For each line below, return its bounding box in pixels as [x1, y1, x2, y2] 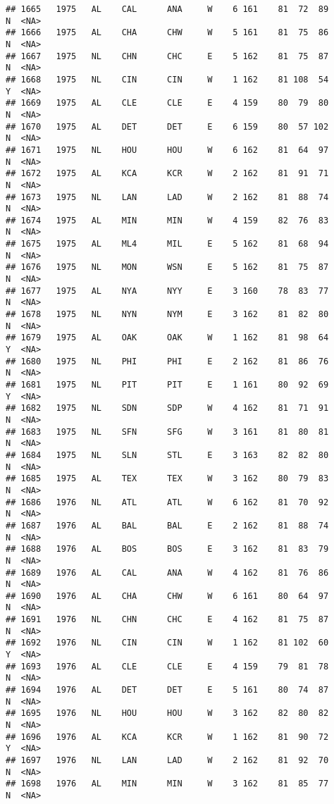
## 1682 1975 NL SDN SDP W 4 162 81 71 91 [6, 403, 329, 414]
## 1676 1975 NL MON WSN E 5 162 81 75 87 [6, 262, 329, 273]
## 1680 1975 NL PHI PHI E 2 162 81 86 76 [6, 356, 329, 366]
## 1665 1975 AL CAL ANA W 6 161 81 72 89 [6, 4, 329, 14]
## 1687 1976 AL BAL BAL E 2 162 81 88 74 [6, 520, 329, 531]
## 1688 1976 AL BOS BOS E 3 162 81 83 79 [6, 544, 329, 555]
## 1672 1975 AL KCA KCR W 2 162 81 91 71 [6, 168, 329, 179]
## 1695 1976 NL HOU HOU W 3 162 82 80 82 [6, 708, 329, 719]
